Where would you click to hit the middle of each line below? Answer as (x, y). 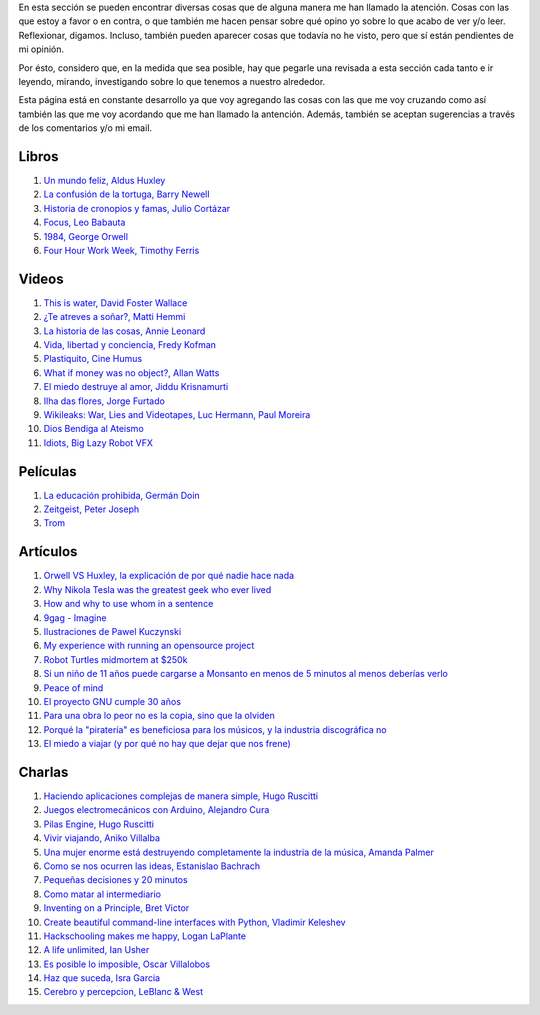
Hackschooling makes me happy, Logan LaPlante (145, 936)
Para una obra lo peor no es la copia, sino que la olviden (159, 716)
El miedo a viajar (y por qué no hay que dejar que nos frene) (167, 744)
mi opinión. (41, 49)
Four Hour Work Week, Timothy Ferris (121, 250)
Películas (47, 471)
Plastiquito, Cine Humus (93, 359)
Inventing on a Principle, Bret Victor (116, 908)
